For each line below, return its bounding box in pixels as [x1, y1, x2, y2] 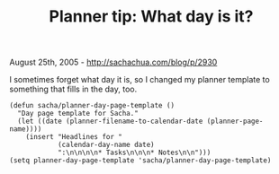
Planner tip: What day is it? [49, 6, 254, 27]
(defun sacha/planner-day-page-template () [9, 101, 175, 110]
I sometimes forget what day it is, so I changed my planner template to [9, 74, 270, 85]
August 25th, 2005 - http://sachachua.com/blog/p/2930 [9, 57, 218, 68]
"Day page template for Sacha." [17, 109, 139, 118]
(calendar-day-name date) [57, 141, 155, 150]
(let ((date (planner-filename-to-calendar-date [17, 117, 203, 126]
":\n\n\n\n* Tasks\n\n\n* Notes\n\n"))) [57, 148, 211, 158]
